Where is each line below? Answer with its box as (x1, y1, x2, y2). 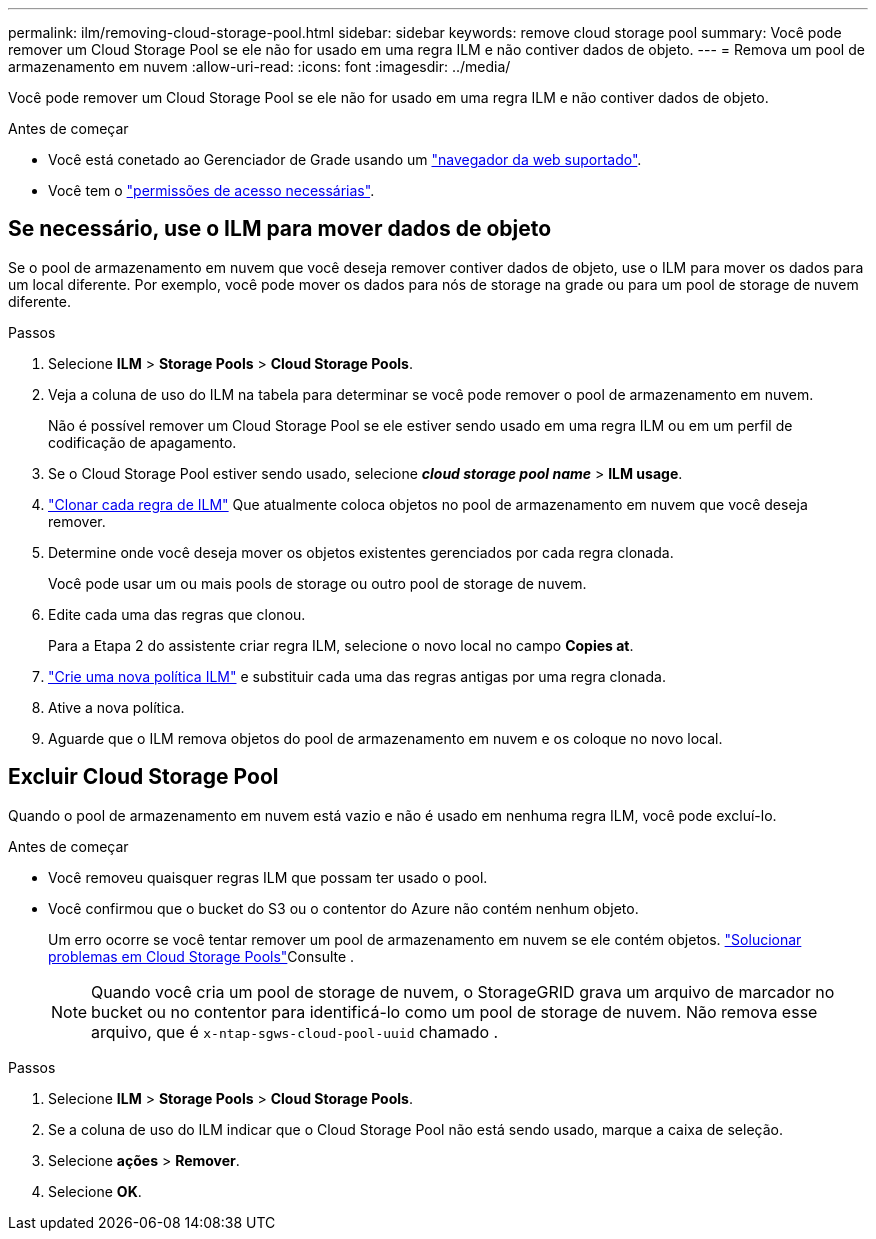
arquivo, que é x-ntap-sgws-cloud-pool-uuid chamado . (91, 1021, 499, 1042)
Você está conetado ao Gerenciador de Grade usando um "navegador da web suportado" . (48, 151, 642, 168)
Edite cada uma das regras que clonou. (48, 605, 306, 623)
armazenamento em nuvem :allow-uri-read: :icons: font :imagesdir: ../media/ (8, 58, 511, 75)
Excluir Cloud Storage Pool (8, 764, 279, 790)
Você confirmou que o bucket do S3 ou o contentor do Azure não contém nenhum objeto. (48, 899, 639, 917)
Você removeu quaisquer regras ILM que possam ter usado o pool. (48, 868, 488, 886)
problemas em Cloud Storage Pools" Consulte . (48, 947, 355, 965)
